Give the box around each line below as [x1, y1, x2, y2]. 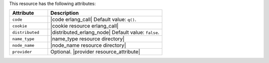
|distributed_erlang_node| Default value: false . [50, 29, 159, 36]
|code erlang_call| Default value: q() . [50, 16, 136, 23]
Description [50, 10, 79, 17]
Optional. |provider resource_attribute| [50, 48, 140, 55]
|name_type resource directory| [50, 35, 125, 42]
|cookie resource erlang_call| [50, 23, 119, 30]
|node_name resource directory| [50, 42, 127, 49]
